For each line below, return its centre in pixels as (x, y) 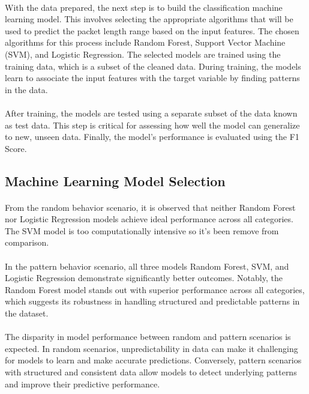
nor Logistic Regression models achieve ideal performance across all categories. (149, 219)
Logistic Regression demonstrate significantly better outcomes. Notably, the (144, 278)
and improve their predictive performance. (82, 383)
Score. (16, 148)
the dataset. (27, 313)
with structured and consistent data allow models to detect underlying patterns (151, 372)
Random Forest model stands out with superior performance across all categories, (155, 289)
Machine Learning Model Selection (115, 180)
